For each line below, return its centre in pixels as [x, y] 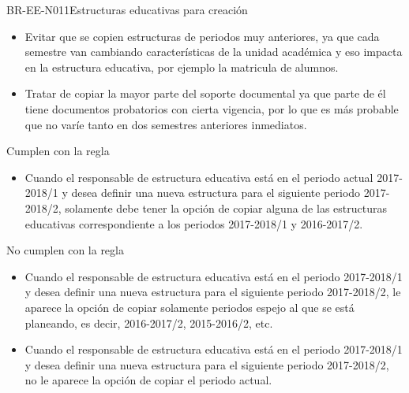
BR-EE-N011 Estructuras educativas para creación [127, 9]
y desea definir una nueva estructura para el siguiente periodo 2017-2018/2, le [213, 292]
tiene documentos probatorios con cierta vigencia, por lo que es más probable [212, 108]
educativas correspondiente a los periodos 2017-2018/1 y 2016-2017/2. [194, 223]
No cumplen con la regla [65, 250]
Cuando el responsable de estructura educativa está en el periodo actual [199, 177]
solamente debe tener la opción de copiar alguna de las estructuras [226, 208]
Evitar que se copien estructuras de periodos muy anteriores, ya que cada [202, 36]
